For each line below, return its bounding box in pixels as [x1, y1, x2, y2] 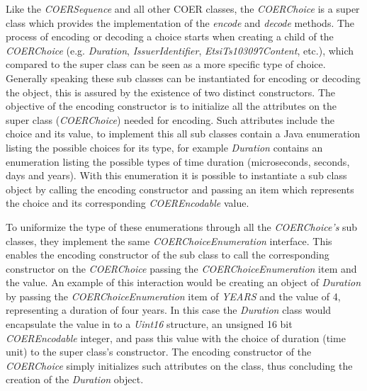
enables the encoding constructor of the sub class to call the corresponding [6, 247, 329, 262]
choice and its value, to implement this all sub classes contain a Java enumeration [6, 126, 361, 141]
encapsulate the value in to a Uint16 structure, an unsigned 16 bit [6, 317, 293, 331]
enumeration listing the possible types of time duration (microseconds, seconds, [6, 154, 350, 169]
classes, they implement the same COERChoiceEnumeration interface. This [6, 233, 332, 248]
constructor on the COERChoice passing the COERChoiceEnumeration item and [6, 261, 357, 276]
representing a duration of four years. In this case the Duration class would [6, 302, 332, 317]
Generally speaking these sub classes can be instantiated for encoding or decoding [6, 70, 361, 85]
